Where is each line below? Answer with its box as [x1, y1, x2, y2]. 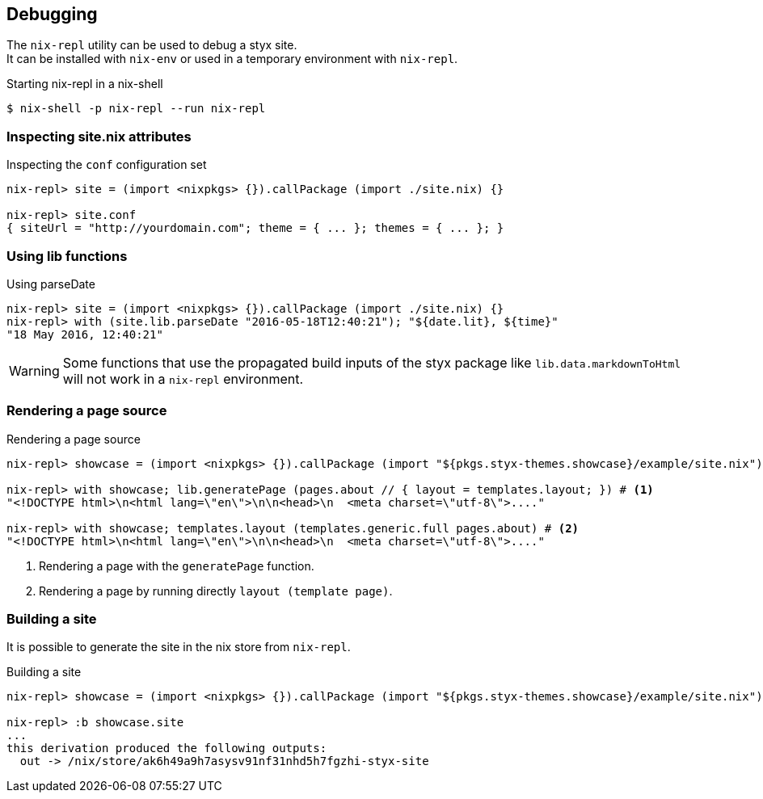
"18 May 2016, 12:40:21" [6, 327, 163, 341]
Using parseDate [6, 276, 95, 291]
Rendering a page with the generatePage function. [39, 558, 314, 573]
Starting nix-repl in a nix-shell [6, 77, 163, 91]
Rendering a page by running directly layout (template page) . [39, 583, 393, 598]
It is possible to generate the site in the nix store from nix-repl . [6, 640, 351, 654]
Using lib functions [6, 247, 128, 264]
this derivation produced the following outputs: [6, 742, 327, 755]
